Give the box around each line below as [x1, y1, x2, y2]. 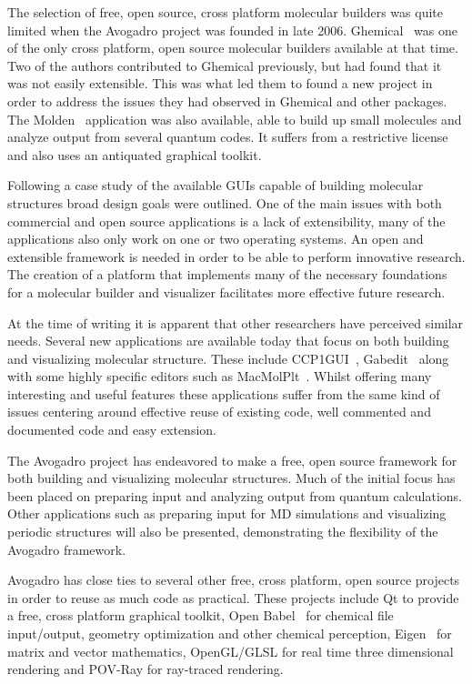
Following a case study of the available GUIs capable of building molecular [7, 176, 424, 195]
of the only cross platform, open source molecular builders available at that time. [7, 38, 458, 57]
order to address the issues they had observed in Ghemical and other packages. [7, 91, 447, 110]
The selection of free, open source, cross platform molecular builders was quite [7, 3, 443, 21]
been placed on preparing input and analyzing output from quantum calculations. [7, 486, 463, 505]
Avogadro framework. [7, 539, 126, 558]
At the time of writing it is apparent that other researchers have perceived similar [7, 313, 464, 332]
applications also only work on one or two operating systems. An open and [7, 229, 424, 248]
